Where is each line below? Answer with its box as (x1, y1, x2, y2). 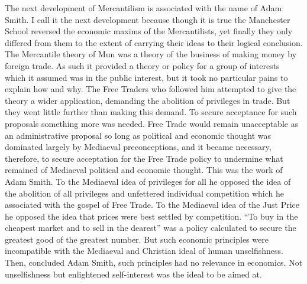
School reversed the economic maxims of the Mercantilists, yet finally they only (5, 25, 293, 37)
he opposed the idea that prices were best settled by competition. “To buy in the (5, 210, 298, 222)
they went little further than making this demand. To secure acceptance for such (5, 106, 297, 118)
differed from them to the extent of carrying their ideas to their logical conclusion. (5, 36, 303, 48)
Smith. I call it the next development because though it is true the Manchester (5, 13, 290, 25)
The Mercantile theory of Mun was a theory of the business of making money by (5, 48, 297, 60)
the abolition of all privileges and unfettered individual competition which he (5, 187, 284, 199)
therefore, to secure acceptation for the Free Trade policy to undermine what (5, 152, 283, 164)
